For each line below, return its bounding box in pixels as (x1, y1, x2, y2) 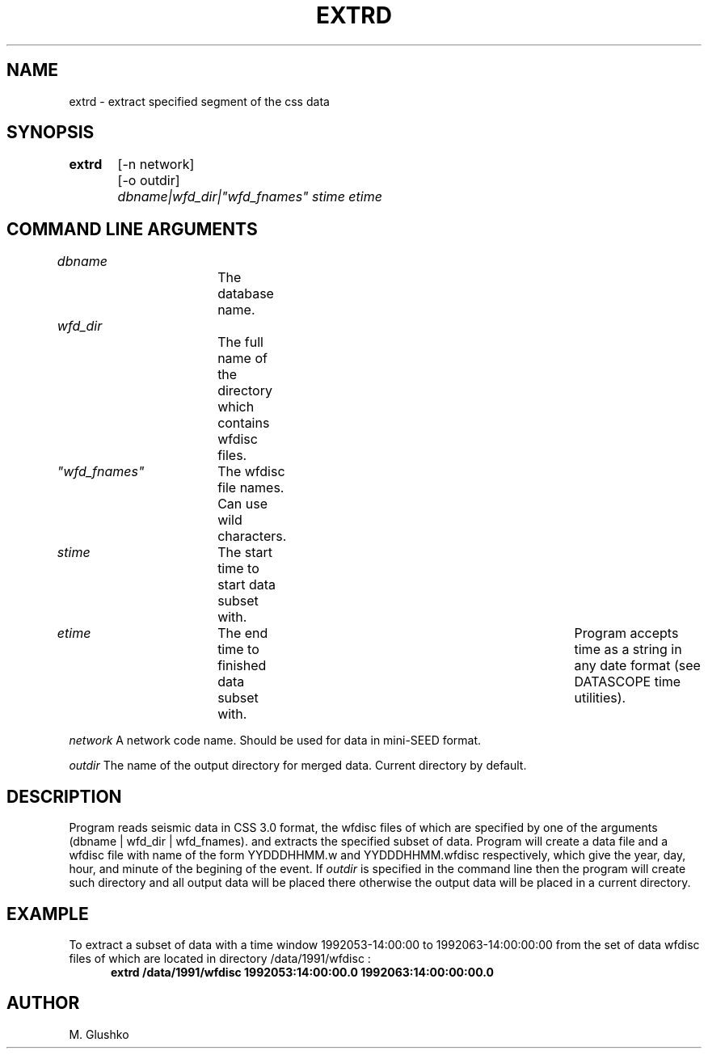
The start (217, 544, 272, 561)
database (217, 285, 274, 302)
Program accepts (574, 625, 679, 642)
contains (217, 415, 270, 432)
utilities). (574, 690, 626, 707)
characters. (217, 528, 287, 545)
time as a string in (574, 641, 682, 658)
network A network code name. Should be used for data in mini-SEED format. (69, 733, 482, 748)
